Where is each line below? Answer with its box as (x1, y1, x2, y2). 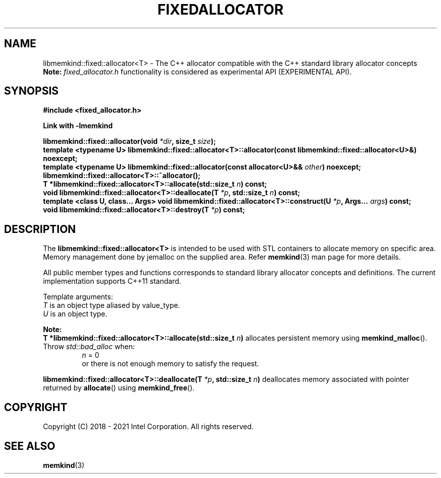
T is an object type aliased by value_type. (43, 301, 180, 310)
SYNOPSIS (4, 85, 59, 98)
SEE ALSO (4, 439, 55, 452)
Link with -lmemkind (43, 121, 113, 130)
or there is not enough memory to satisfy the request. (82, 359, 259, 368)
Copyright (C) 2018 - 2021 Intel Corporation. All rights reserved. (43, 422, 254, 431)
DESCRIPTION (4, 222, 76, 235)
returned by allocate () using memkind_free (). (43, 383, 195, 392)
